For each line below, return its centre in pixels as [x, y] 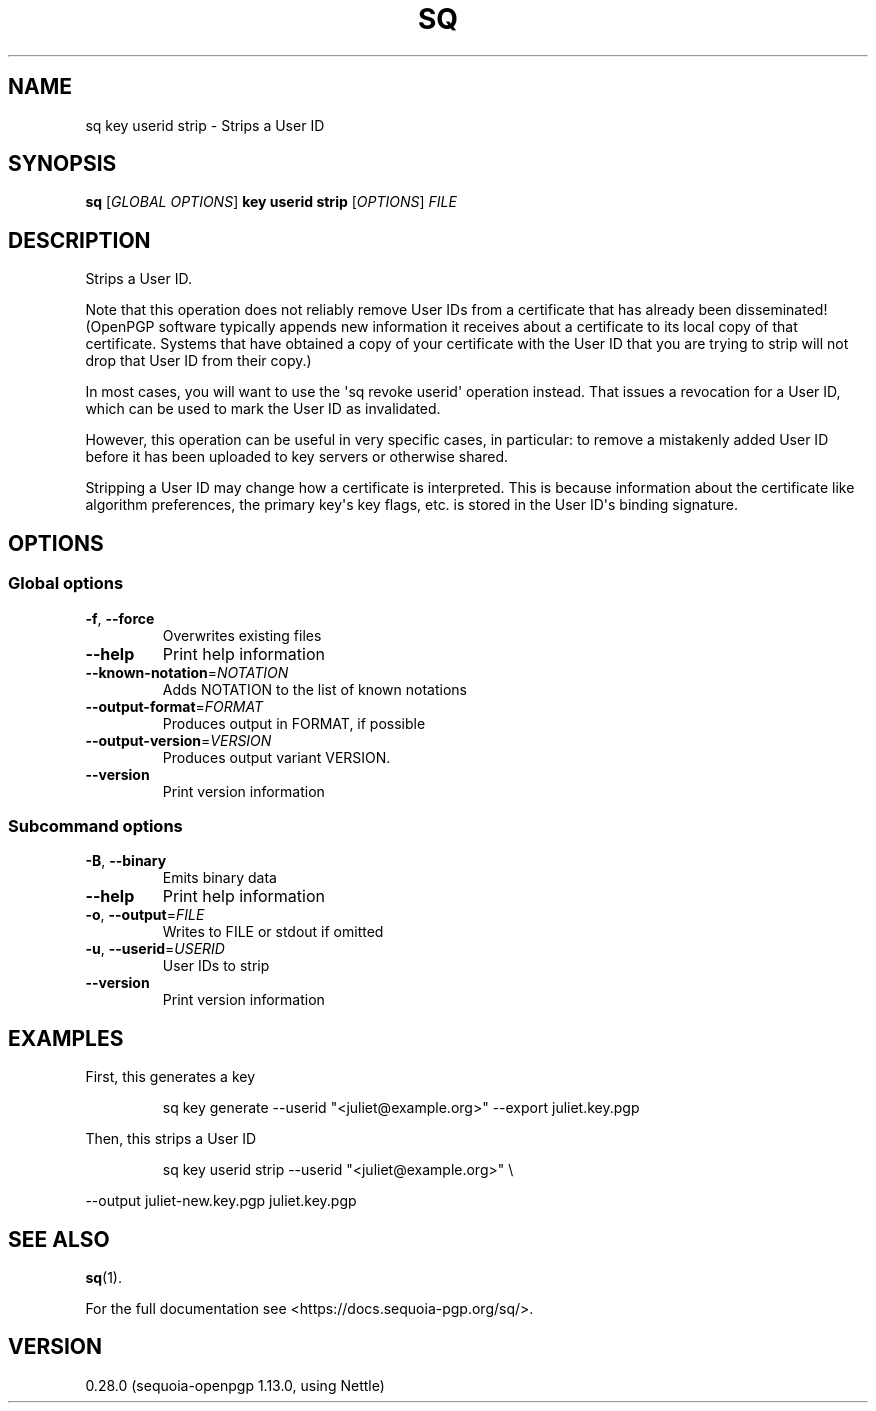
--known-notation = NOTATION [187, 672]
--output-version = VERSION [178, 740]
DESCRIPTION [79, 240]
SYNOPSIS [62, 164]
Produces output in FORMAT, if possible [294, 723]
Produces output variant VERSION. [276, 757]
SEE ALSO [59, 1239]
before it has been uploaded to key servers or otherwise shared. [297, 457]
